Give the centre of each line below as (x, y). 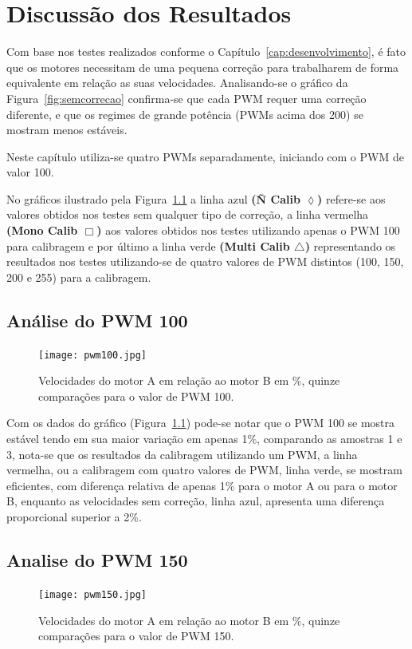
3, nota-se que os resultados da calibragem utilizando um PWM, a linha (182, 454)
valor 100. (30, 172)
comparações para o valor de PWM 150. (136, 636)
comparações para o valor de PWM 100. (136, 396)
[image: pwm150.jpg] (93, 594)
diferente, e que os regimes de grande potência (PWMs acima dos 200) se (185, 114)
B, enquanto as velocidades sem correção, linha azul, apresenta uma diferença (196, 501)
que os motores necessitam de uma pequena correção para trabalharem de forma (203, 67)
